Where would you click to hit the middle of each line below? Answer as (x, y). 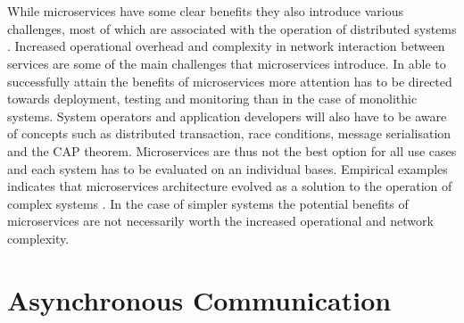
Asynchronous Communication (199, 299)
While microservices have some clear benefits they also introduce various (205, 11)
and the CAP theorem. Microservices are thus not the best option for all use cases (232, 150)
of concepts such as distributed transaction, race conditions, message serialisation (229, 133)
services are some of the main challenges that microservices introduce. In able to (227, 63)
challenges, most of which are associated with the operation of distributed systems (232, 28)
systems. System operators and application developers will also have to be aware (227, 116)
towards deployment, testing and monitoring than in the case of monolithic (212, 99)
